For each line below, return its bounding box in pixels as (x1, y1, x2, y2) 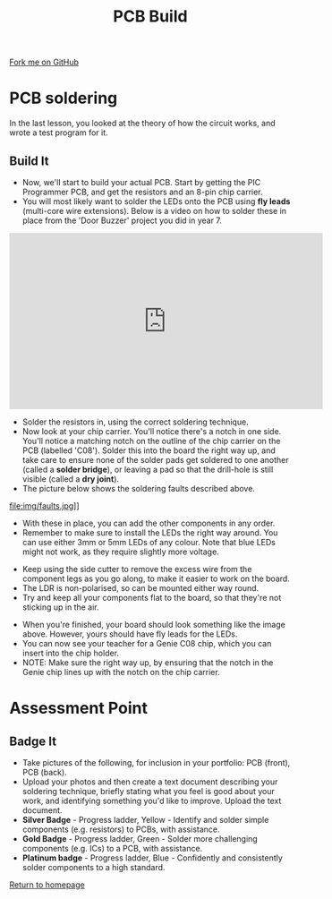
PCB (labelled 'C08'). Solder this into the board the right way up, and (21, 445, 276, 456)
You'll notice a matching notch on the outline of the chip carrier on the (21, 435, 281, 446)
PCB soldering (9, 88, 118, 108)
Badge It (9, 733, 56, 749)
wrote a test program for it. (9, 127, 109, 138)
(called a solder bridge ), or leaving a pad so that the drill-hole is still (21, 464, 274, 475)
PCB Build (113, 6, 188, 27)
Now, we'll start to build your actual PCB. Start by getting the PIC (21, 176, 261, 187)
